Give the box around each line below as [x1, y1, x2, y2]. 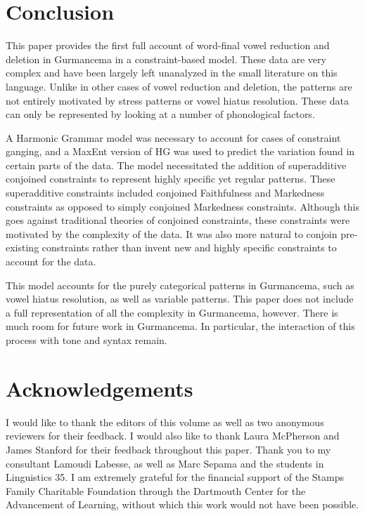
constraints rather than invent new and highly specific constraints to [41, 240, 337, 255]
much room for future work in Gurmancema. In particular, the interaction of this [6, 319, 355, 333]
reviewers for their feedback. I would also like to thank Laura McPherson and [6, 428, 340, 443]
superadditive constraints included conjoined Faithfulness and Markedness [6, 185, 325, 200]
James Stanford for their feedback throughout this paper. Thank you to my [6, 442, 331, 456]
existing [6, 240, 39, 255]
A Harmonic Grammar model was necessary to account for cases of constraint [6, 130, 341, 145]
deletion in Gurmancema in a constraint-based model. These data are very [6, 51, 326, 66]
